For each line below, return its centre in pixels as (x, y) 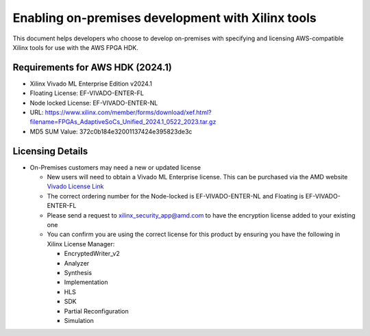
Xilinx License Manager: (81, 244)
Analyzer (77, 263)
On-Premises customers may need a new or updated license (115, 167)
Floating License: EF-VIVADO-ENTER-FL (87, 93)
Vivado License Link (75, 186)
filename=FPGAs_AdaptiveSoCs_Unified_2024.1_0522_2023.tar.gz (123, 122)
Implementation (86, 282)
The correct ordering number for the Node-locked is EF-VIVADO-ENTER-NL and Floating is (175, 196)
